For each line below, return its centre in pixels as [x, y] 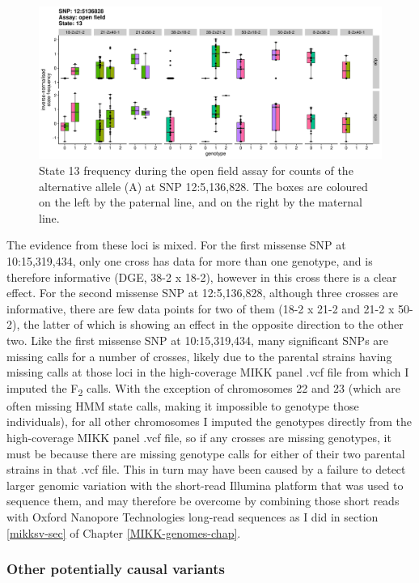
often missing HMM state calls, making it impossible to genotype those [183, 405]
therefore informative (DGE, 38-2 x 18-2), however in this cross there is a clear [202, 277]
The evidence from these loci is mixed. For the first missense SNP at [176, 245]
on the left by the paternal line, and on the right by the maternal [201, 202]
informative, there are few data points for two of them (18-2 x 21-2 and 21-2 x [201, 308]
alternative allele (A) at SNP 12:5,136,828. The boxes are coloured [203, 186]
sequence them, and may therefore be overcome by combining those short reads [203, 501]
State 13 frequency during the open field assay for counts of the [196, 170]
